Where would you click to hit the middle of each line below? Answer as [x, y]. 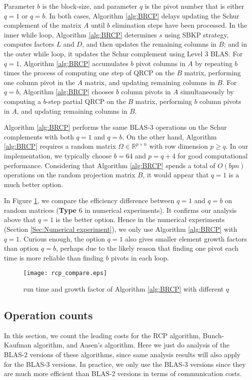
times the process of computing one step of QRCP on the [89, 73]
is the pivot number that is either [195, 6]
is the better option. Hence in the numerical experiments [140, 219]
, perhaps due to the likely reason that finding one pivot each [147, 248]
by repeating [214, 63]
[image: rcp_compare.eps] [65, 273]
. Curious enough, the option [62, 238]
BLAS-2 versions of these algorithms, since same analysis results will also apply [122, 354]
